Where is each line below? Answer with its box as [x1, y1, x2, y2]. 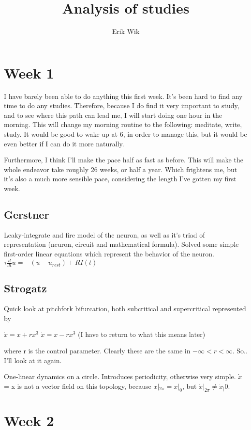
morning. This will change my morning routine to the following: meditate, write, [4, 119, 242, 129]
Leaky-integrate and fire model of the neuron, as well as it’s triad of [4, 229, 205, 239]
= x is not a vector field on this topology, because [4, 381, 151, 391]
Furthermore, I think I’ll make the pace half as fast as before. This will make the [4, 155, 243, 165]
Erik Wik [112, 26, 140, 36]
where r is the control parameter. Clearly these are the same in [4, 345, 191, 355]
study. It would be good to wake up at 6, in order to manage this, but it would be [4, 129, 247, 139]
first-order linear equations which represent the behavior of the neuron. [4, 248, 214, 258]
